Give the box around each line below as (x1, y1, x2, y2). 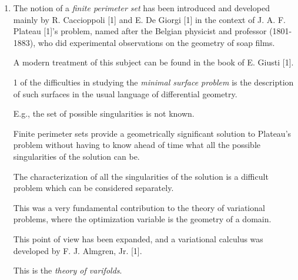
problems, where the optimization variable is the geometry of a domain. (13, 213, 272, 225)
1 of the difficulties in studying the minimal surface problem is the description (13, 75, 294, 88)
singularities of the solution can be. (13, 150, 140, 162)
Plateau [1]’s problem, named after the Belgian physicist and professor (13, 25, 267, 37)
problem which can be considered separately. (13, 182, 174, 194)
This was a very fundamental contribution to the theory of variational (13, 201, 265, 213)
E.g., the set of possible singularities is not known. (13, 107, 195, 120)
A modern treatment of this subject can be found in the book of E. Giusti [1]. (13, 56, 294, 68)
